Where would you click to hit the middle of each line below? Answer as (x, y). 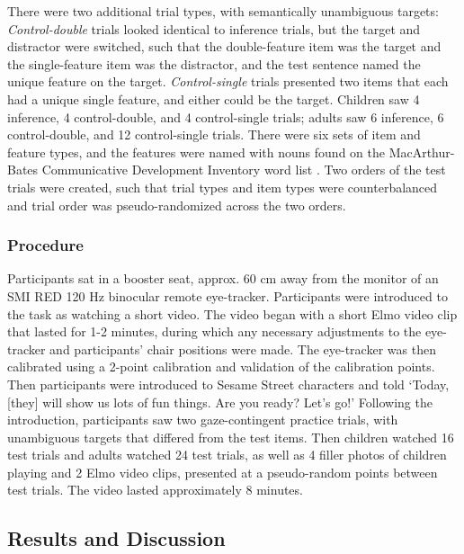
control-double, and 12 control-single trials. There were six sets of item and (214, 134)
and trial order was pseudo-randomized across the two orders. (177, 205)
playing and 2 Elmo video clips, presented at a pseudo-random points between (223, 472)
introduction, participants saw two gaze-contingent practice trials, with (203, 420)
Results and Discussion (116, 538)
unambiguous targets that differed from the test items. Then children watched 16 (231, 437)
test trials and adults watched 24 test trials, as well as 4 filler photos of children (227, 455)
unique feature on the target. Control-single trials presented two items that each (228, 81)
